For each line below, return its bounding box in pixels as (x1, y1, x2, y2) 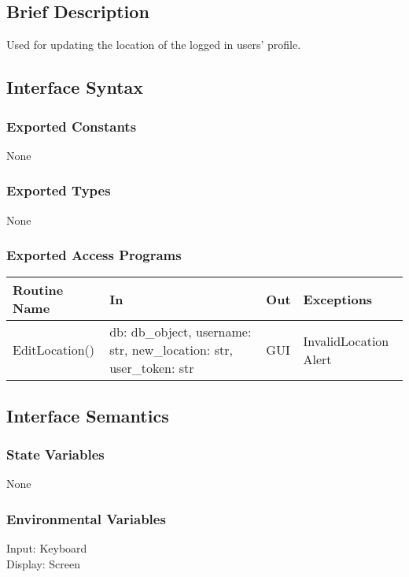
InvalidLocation (303, 331, 389, 350)
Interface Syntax (6, 75, 144, 99)
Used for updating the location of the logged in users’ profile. (6, 36, 301, 53)
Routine (13, 281, 64, 300)
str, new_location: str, (109, 341, 233, 359)
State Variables (6, 445, 105, 464)
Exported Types (6, 181, 111, 200)
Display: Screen (6, 555, 81, 571)
